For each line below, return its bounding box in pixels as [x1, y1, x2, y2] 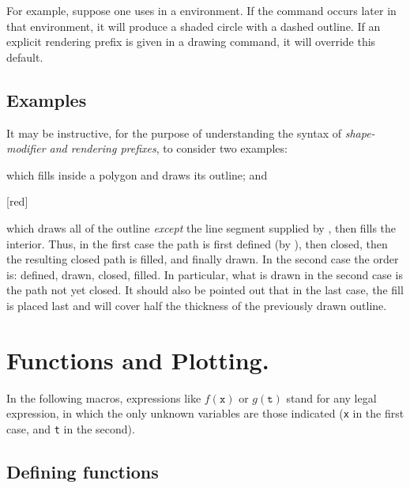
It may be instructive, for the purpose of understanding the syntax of [6, 124, 342, 141]
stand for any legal [286, 389, 377, 406]
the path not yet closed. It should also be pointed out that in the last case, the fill [6, 282, 404, 298]
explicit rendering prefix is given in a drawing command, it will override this [6, 33, 376, 50]
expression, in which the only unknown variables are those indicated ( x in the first [6, 405, 404, 422]
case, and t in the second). [6, 420, 135, 437]
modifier [6, 140, 46, 157]
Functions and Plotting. [6, 343, 269, 376]
